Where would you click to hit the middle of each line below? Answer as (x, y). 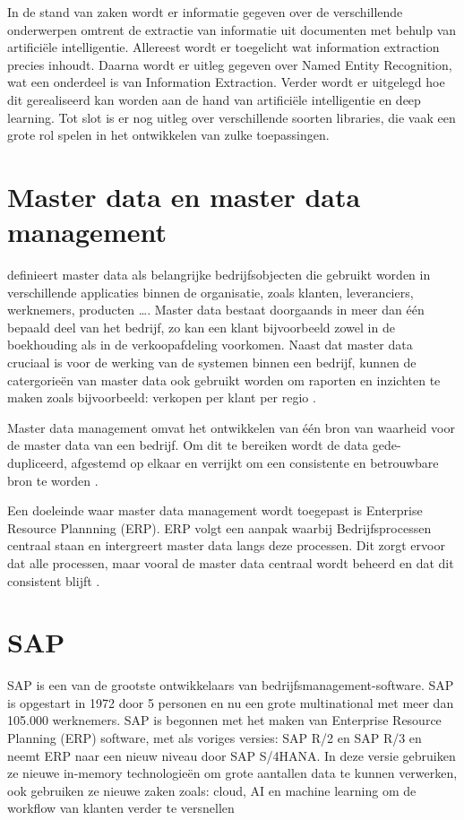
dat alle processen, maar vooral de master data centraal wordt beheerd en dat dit (231, 562)
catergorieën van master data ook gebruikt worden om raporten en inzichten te (224, 380)
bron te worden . (53, 480)
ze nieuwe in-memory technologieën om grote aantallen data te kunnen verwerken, (232, 773)
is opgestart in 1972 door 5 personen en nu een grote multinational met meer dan (231, 702)
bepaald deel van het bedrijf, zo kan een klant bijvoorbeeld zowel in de (201, 327)
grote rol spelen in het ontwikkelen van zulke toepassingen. (168, 135)
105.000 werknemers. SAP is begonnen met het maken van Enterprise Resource (224, 720)
